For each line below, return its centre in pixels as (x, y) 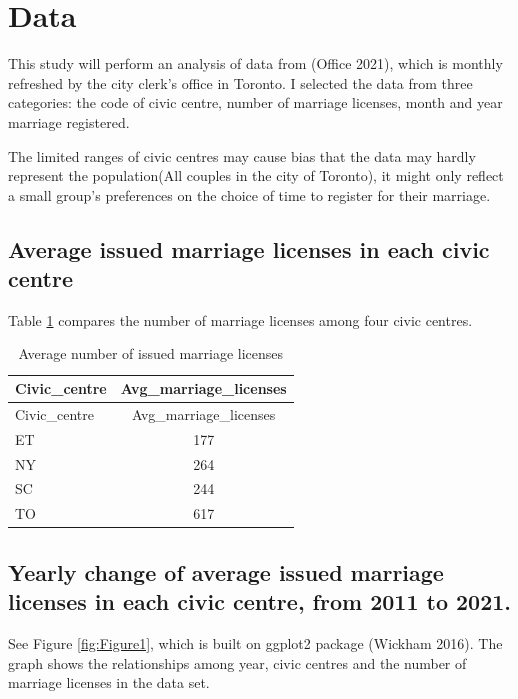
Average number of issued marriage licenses (151, 353)
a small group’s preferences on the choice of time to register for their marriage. (249, 194)
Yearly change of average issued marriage (226, 571)
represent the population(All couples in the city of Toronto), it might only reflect (256, 175)
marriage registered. (69, 121)
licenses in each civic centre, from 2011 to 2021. (260, 601)
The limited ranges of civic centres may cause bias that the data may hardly (242, 155)
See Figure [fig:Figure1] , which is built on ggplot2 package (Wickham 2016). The (255, 642)
